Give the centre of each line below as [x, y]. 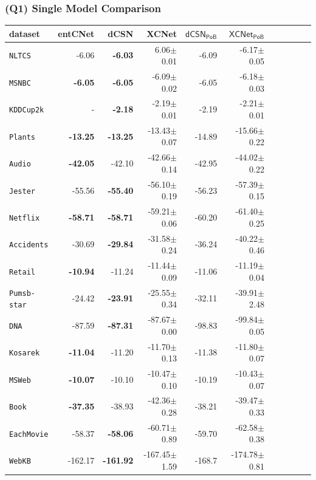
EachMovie [29, 434]
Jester [22, 191]
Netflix [25, 218]
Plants [22, 137]
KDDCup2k [27, 110]
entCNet [76, 33]
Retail [22, 272]
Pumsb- [22, 293]
